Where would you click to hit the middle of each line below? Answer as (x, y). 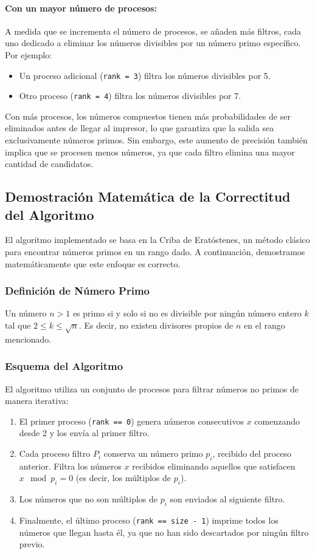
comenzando (277, 421)
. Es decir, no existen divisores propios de (156, 325)
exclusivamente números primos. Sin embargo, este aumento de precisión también (156, 140)
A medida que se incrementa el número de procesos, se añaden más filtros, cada (153, 31)
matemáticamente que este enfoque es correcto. (93, 263)
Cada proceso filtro (55, 453)
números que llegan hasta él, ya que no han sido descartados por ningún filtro (164, 532)
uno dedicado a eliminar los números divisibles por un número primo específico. (153, 43)
